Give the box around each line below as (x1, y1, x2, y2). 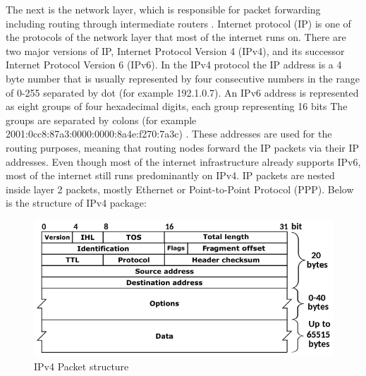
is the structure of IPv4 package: (6, 195, 147, 210)
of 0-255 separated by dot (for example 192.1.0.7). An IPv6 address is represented (6, 85, 359, 99)
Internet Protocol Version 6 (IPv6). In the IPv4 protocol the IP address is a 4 (6, 57, 342, 72)
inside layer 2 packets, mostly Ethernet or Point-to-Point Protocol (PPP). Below (6, 181, 354, 196)
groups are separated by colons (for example (6, 112, 197, 127)
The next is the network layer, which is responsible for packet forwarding (6, 2, 321, 16)
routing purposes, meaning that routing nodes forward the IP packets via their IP (6, 140, 360, 154)
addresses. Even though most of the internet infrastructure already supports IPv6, (6, 154, 361, 169)
